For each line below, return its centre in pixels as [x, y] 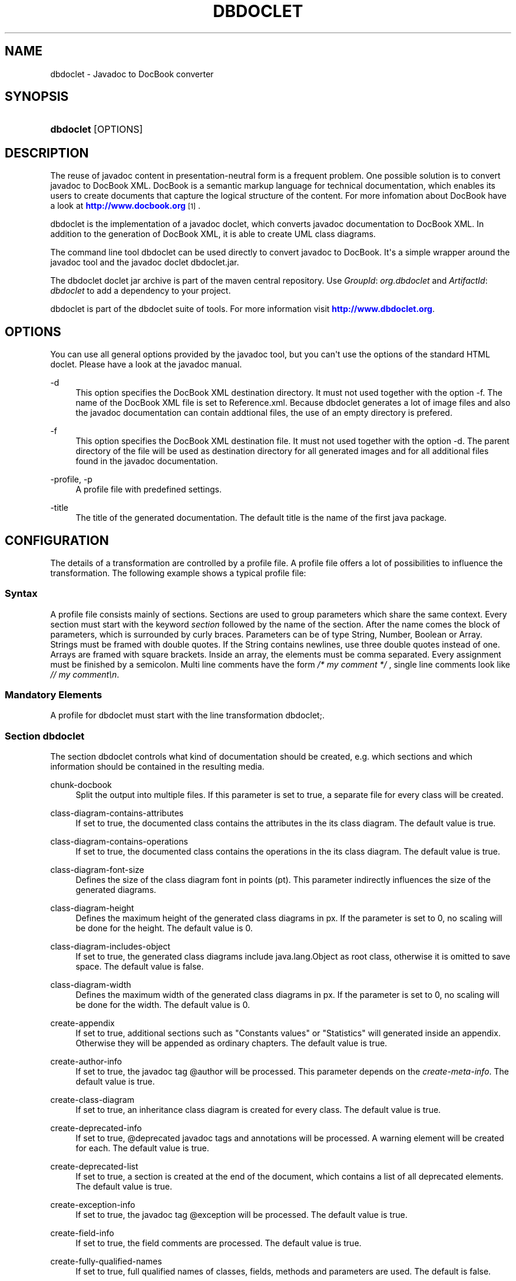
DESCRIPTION [47, 153]
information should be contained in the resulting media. [157, 767]
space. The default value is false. [140, 967]
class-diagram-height [92, 908]
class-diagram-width [91, 985]
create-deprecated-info [96, 1128]
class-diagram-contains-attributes [117, 813]
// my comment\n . [85, 674]
